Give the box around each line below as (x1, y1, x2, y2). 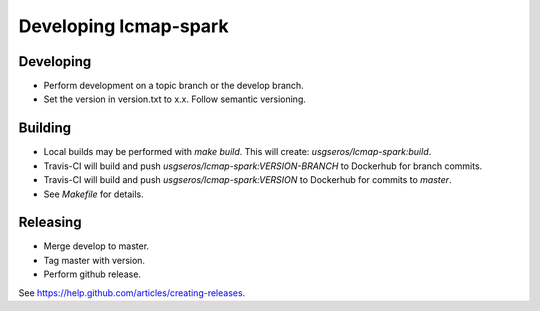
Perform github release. (43, 268, 142, 280)
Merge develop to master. (43, 240, 150, 252)
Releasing (18, 214, 82, 231)
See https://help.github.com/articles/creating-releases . (18, 286, 246, 299)
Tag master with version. (43, 254, 145, 266)
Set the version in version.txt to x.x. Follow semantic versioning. (43, 93, 307, 105)
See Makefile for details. (43, 188, 144, 200)
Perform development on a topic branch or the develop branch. (43, 80, 304, 92)
